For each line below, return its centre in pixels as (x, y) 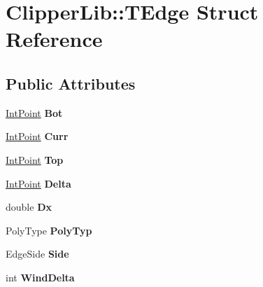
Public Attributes (71, 83)
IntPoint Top (35, 159)
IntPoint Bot (34, 112)
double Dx (29, 207)
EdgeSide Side (37, 254)
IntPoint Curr (37, 136)
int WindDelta (40, 277)
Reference (54, 39)
